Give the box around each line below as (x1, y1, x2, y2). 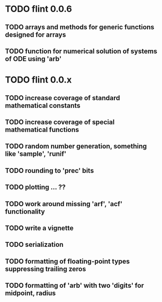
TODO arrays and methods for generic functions (5, 23, 155, 31)
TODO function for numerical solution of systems (5, 47, 157, 55)
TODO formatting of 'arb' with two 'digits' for (5, 281, 144, 290)
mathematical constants (5, 101, 81, 109)
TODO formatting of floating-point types (5, 257, 130, 265)
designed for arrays (5, 30, 66, 39)
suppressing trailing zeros (5, 265, 86, 273)
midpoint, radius (5, 289, 56, 298)
